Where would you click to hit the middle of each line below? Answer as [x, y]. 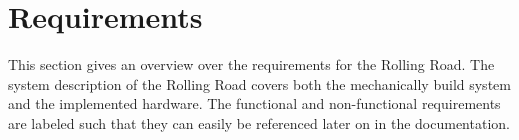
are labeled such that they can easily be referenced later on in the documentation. [259, 122]
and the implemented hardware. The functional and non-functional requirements [254, 103]
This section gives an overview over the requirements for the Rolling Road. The [251, 64]
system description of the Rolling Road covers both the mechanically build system [259, 83]
